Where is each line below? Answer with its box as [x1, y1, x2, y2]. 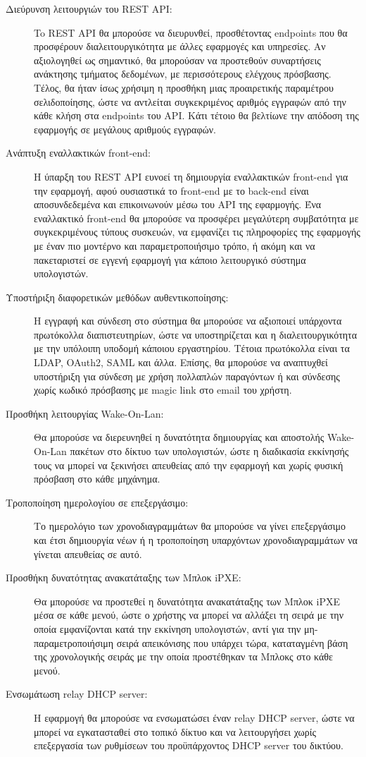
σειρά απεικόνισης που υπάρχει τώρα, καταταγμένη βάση [116, 635, 348, 650]
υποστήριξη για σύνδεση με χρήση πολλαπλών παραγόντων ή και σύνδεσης [34, 368, 340, 383]
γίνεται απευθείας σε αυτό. [34, 546, 142, 561]
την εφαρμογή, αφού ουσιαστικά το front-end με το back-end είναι [34, 183, 309, 198]
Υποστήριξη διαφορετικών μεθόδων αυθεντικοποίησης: [6, 289, 229, 304]
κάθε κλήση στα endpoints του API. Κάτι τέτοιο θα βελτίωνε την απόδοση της [34, 108, 359, 123]
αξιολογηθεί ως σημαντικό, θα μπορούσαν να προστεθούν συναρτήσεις [34, 52, 321, 67]
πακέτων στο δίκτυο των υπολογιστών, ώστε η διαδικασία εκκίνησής [70, 444, 349, 459]
